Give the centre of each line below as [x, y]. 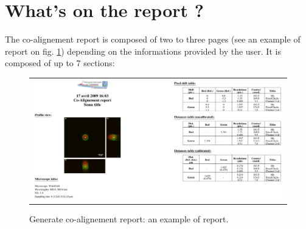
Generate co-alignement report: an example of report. [129, 219]
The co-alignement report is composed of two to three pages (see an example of [153, 39]
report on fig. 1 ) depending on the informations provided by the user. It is [143, 51]
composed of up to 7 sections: [60, 63]
